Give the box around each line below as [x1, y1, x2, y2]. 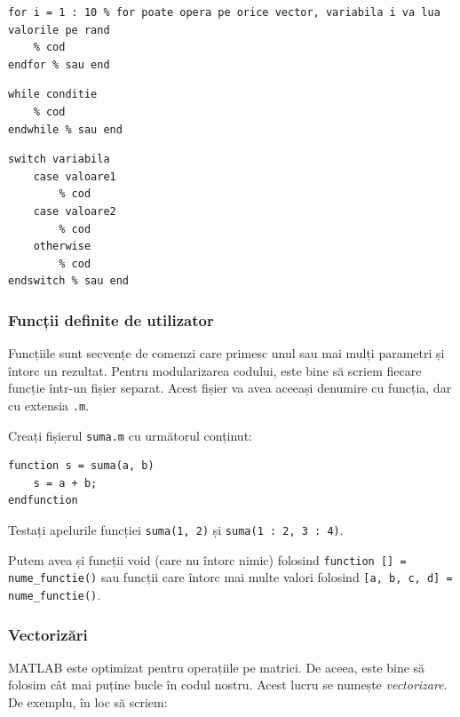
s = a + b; [33, 476, 98, 490]
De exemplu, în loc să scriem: [8, 693, 168, 712]
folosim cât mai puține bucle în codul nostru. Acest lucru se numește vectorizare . [8, 675, 448, 694]
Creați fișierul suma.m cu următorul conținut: [8, 426, 252, 444]
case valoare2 [33, 204, 116, 218]
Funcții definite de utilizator [8, 308, 214, 331]
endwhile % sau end [8, 123, 123, 136]
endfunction [8, 494, 78, 507]
